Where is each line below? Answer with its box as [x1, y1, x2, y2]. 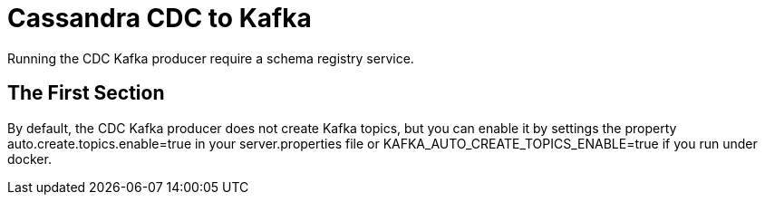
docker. [7, 150, 52, 167]
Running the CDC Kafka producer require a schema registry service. [7, 50, 414, 66]
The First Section [7, 82, 165, 105]
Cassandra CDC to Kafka [7, 3, 312, 34]
